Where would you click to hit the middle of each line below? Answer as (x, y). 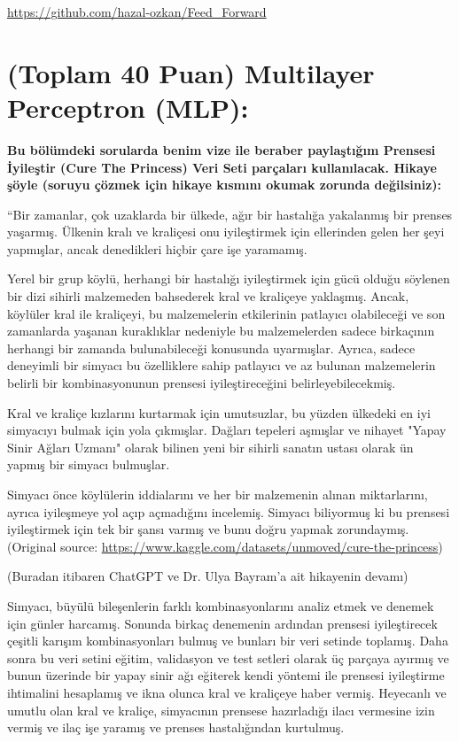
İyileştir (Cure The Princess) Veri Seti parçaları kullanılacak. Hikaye (222, 167)
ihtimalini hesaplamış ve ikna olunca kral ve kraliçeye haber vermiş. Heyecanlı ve (227, 692)
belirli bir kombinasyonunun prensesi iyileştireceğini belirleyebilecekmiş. (202, 383)
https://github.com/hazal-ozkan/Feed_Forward (137, 12)
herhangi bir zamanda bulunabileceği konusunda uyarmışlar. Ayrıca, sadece (211, 348)
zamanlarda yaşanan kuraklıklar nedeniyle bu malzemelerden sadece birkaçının (221, 331)
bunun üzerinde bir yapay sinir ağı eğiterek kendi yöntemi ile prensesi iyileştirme (226, 675)
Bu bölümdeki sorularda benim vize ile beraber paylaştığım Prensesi (222, 149)
